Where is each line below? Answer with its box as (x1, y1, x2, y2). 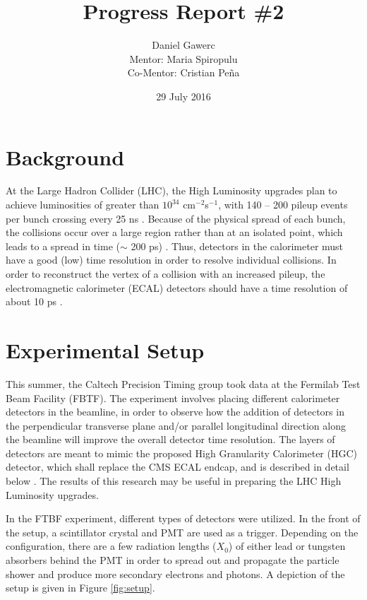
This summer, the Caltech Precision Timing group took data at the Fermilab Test (6, 376, 361, 391)
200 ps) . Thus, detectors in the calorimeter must (131, 238, 344, 253)
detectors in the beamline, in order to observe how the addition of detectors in (6, 404, 344, 419)
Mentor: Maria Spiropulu (129, 51, 238, 66)
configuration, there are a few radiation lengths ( (6, 539, 217, 553)
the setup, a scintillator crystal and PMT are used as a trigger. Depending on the (6, 524, 359, 539)
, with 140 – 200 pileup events (218, 197, 348, 212)
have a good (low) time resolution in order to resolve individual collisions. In (6, 252, 337, 267)
